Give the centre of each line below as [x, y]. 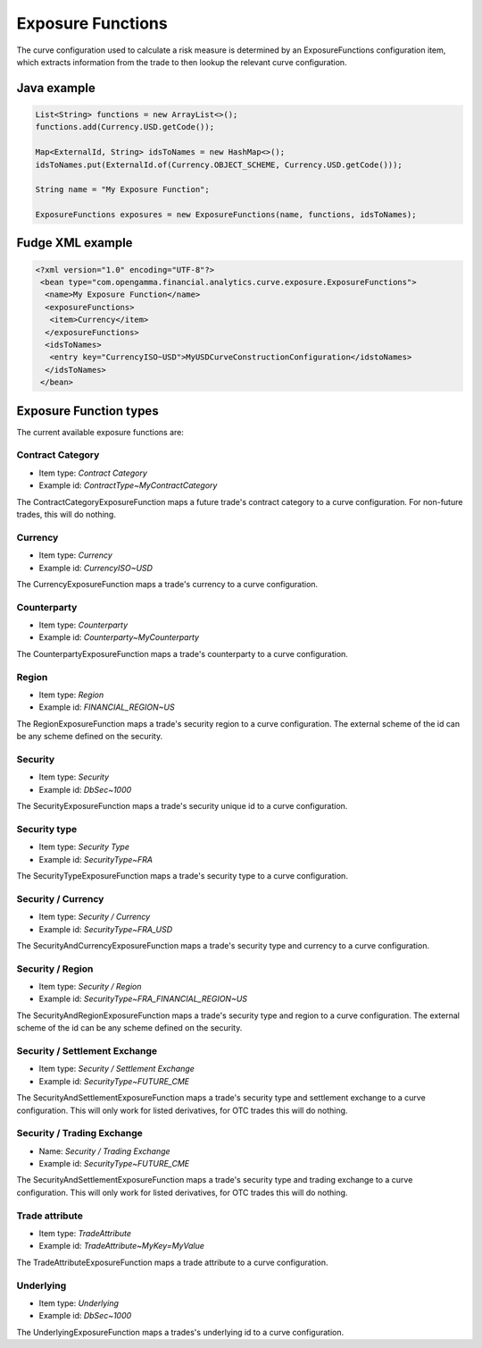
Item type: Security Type [84, 847]
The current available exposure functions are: [100, 432]
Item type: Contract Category [93, 473]
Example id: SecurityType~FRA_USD [106, 929]
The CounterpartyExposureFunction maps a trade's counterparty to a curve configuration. [182, 653]
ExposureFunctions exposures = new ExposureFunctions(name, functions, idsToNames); [226, 215]
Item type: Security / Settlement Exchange [117, 1069]
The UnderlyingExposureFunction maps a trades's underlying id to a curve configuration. [180, 1332]
